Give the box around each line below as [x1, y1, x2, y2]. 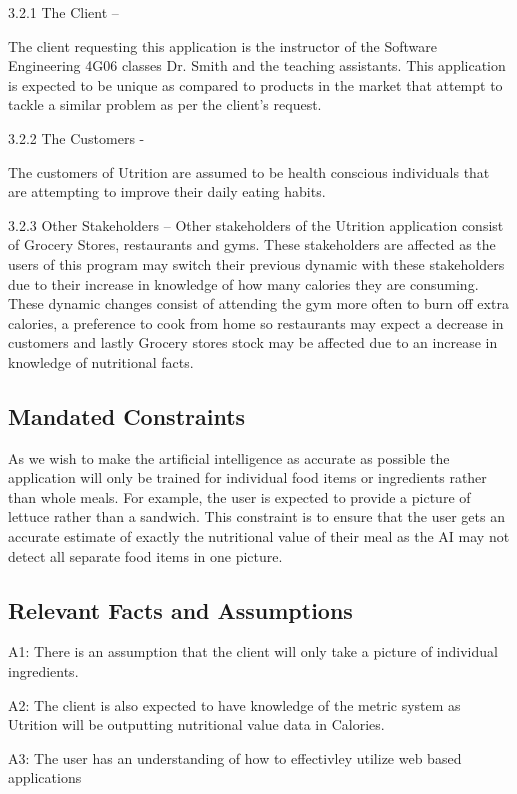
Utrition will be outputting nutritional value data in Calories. [8, 714, 385, 735]
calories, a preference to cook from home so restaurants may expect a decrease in [8, 312, 504, 333]
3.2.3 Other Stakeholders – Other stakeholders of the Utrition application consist [8, 214, 504, 235]
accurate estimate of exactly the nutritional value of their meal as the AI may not [8, 526, 510, 547]
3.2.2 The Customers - [8, 127, 145, 148]
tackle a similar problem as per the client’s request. [8, 94, 322, 115]
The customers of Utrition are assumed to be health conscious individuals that [8, 161, 490, 182]
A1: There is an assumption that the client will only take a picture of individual [8, 641, 498, 662]
